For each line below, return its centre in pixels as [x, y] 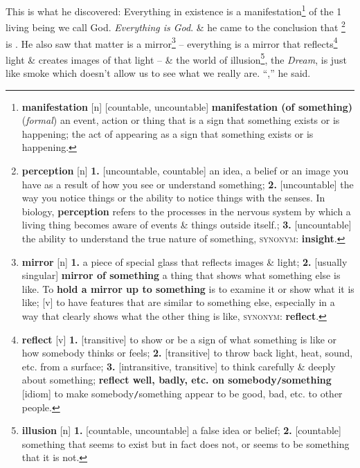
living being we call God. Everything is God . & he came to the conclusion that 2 [175, 26]
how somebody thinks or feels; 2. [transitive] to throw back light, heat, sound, [187, 353]
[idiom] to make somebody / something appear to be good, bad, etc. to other [182, 393]
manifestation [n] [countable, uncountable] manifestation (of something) [187, 106]
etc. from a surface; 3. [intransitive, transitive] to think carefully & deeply [179, 366]
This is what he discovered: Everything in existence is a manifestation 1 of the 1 [174, 10]
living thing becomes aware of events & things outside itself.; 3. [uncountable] [187, 225]
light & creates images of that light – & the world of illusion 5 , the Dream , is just [176, 58]
